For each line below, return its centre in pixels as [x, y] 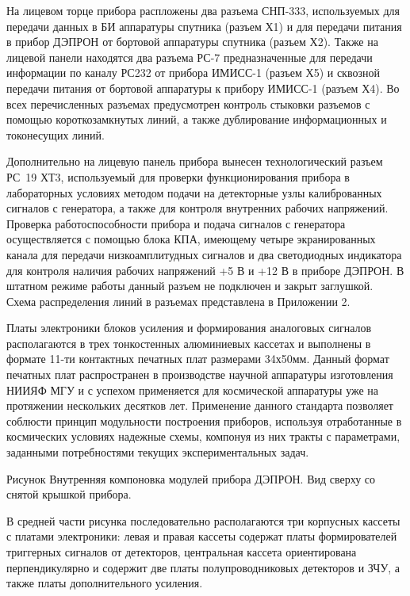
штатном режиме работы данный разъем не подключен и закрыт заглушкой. [190, 286]
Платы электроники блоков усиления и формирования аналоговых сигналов [189, 328]
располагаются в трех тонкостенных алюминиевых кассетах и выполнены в [189, 343]
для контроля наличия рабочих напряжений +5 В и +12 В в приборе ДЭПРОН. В [205, 270]
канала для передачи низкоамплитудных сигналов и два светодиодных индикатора [204, 254]
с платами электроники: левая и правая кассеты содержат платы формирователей [202, 536]
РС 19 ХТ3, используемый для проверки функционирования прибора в [178, 176]
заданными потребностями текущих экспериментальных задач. [158, 452]
